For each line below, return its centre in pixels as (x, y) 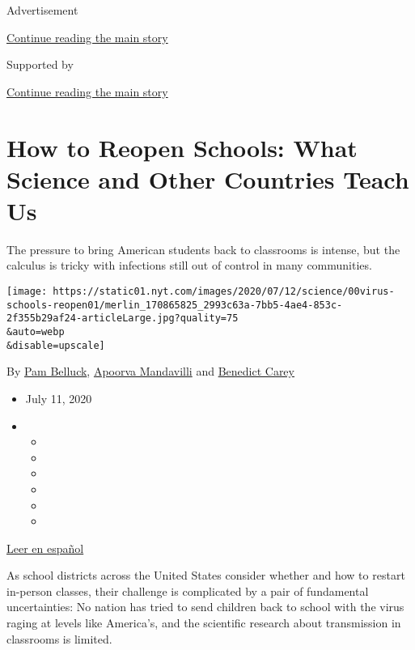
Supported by (40, 64)
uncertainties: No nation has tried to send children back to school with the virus (205, 607)
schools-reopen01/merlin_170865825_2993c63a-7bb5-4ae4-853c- (175, 305)
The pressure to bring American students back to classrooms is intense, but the (203, 249)
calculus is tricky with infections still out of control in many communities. (189, 265)
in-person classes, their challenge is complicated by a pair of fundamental (188, 591)
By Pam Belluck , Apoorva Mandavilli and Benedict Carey (150, 371)
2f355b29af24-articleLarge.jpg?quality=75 (123, 319)
